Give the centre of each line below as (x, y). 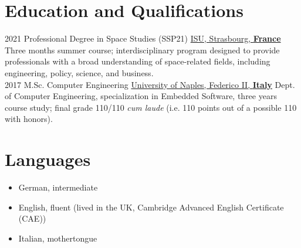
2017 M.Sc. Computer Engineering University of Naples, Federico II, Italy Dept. (150, 84)
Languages (48, 159)
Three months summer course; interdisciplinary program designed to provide (142, 50)
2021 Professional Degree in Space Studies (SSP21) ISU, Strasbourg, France (143, 38)
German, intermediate (58, 187)
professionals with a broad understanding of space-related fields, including (138, 61)
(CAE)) (32, 218)
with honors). (29, 119)
